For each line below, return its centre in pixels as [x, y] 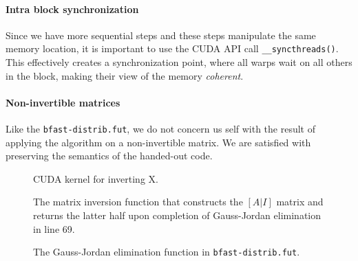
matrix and [300, 202]
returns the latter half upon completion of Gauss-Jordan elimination [177, 215]
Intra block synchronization [72, 9]
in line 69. [54, 228]
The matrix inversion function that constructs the [138, 202]
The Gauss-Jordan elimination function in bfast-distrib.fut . [167, 252]
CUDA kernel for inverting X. [96, 178]
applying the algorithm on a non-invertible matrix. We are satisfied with [158, 142]
